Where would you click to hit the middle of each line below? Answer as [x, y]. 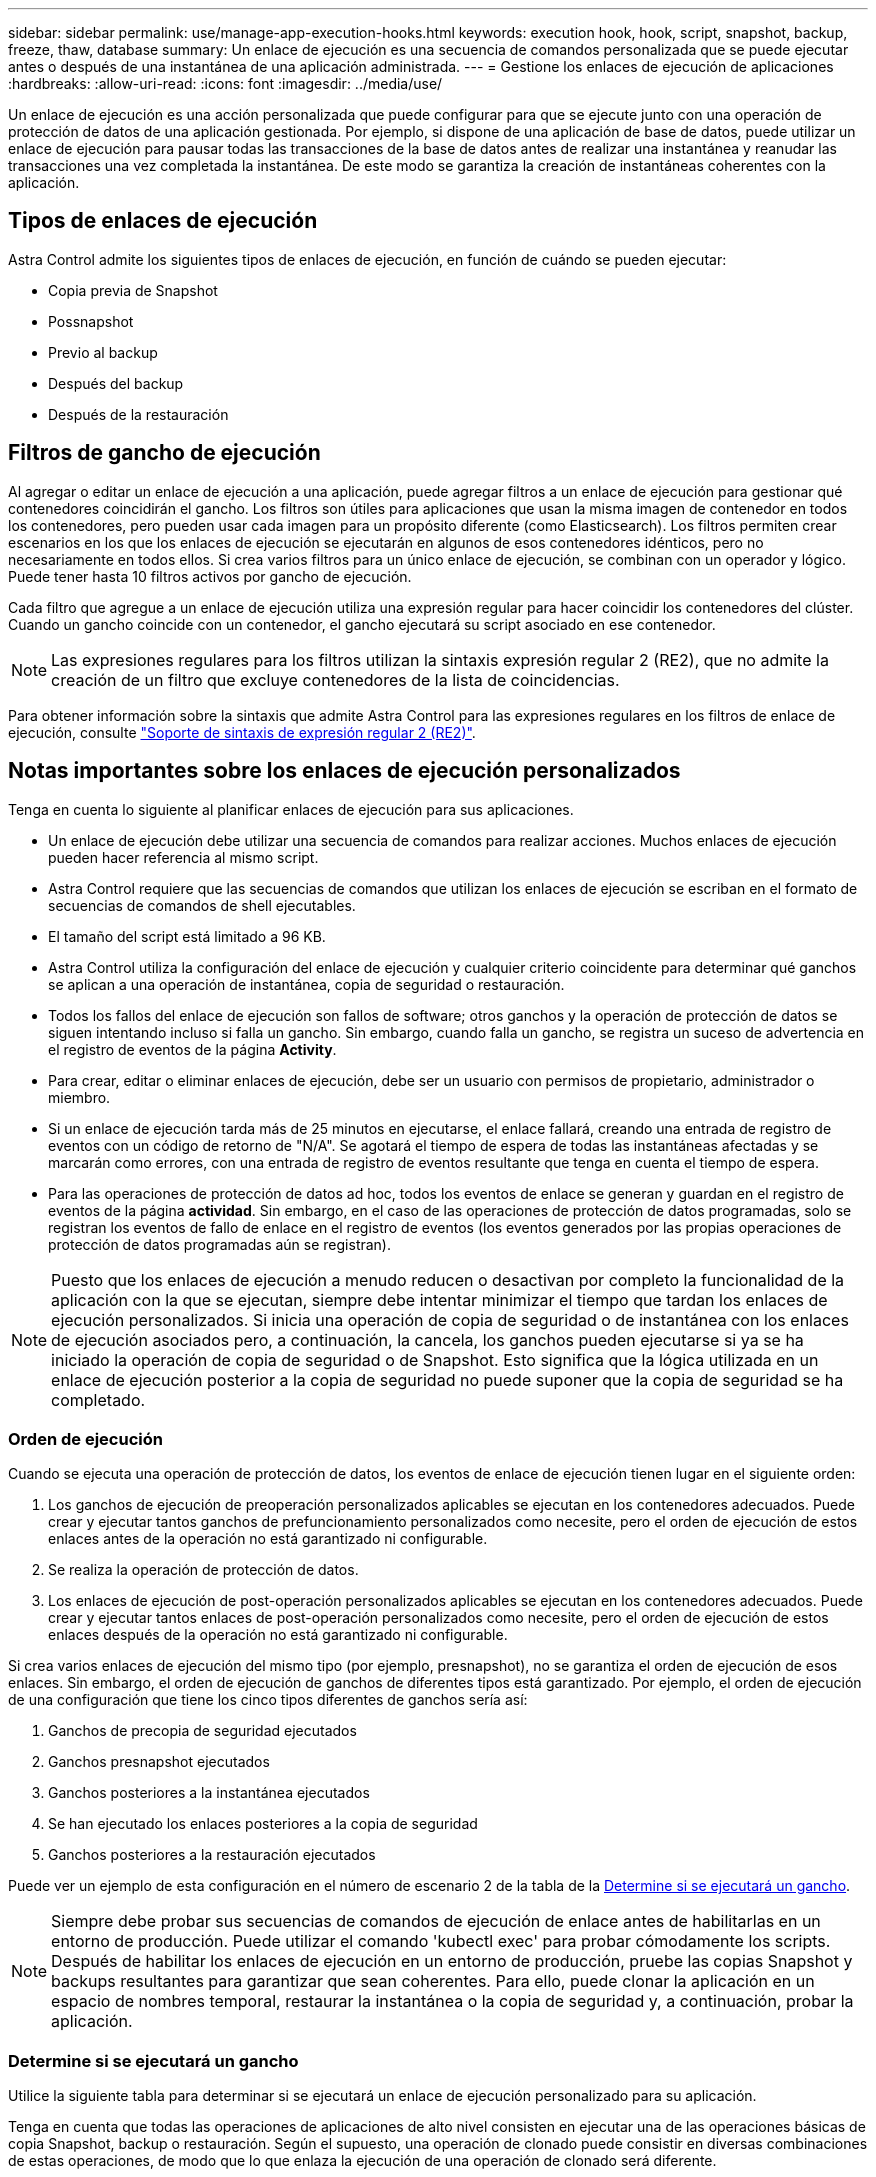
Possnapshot [91, 321]
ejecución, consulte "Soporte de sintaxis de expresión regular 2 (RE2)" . [242, 732]
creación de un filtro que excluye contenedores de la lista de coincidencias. [335, 679]
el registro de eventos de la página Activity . [192, 1049]
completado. [98, 1399]
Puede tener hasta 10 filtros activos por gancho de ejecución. [210, 576]
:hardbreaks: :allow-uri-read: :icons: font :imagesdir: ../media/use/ [225, 83]
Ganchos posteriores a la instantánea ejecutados [209, 1793]
